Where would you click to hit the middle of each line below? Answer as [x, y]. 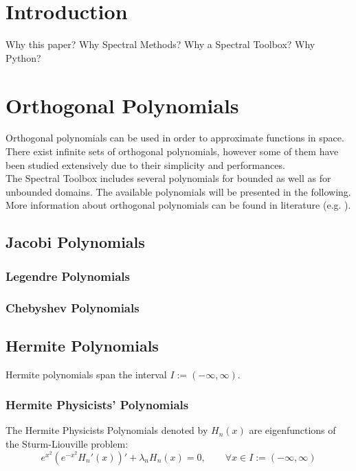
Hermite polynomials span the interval [86, 374]
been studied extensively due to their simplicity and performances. [145, 164]
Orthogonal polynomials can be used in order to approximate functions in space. [175, 138]
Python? [23, 57]
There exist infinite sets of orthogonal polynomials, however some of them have [172, 151]
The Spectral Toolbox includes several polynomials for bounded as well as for [168, 178]
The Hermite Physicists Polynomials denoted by [107, 430]
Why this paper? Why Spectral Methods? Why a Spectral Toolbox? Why [160, 44]
